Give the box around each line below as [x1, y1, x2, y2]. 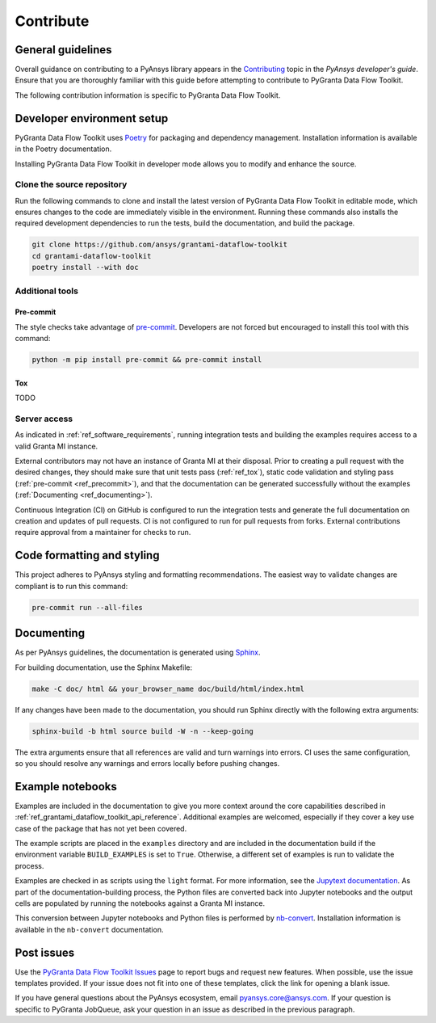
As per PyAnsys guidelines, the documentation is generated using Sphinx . [15, 647, 262, 658]
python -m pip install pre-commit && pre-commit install [31, 356, 262, 364]
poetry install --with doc [31, 263, 139, 272]
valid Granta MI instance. [15, 441, 99, 451]
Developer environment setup [15, 112, 169, 125]
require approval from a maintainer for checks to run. [15, 528, 191, 537]
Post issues [15, 945, 75, 959]
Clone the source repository [15, 179, 128, 190]
